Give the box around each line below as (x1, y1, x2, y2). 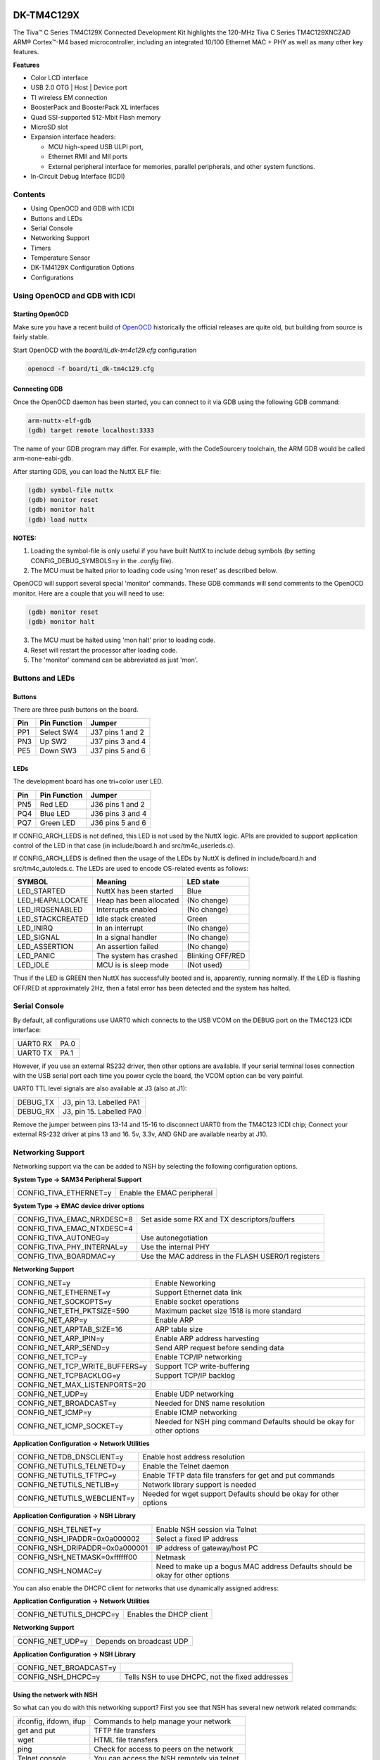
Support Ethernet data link (155, 1287, 242, 1297)
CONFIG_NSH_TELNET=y (17, 1524, 101, 1534)
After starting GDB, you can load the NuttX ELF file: (13, 467, 161, 475)
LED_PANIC (17, 951, 56, 961)
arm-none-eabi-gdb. (13, 454, 73, 463)
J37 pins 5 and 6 (90, 746, 146, 756)
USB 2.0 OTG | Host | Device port (30, 83, 128, 92)
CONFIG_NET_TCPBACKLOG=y (17, 1370, 121, 1380)
